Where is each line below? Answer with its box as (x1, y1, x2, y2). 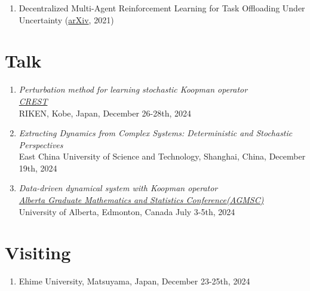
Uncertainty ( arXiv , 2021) (19, 13, 114, 26)
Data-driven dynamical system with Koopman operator (19, 182, 218, 194)
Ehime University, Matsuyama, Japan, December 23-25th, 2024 (19, 275, 250, 287)
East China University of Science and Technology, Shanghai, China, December (19, 150, 306, 163)
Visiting (5, 240, 71, 265)
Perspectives (19, 138, 63, 151)
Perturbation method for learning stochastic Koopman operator (19, 83, 248, 96)
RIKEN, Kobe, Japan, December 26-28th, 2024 (19, 106, 191, 119)
